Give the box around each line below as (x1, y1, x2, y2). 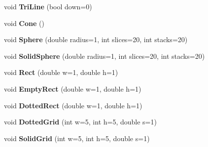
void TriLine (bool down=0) (4, 1, 92, 11)
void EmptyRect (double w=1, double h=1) (4, 83, 141, 94)
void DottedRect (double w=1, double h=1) (4, 100, 142, 110)
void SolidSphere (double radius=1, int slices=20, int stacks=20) (4, 50, 205, 61)
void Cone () (4, 18, 44, 28)
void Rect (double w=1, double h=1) (4, 67, 118, 77)
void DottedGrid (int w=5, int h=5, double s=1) (4, 117, 157, 127)
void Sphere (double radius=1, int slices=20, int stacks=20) (4, 34, 188, 45)
